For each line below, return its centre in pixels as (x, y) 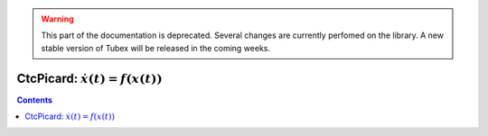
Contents (35, 100)
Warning (57, 19)
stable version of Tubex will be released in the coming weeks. (156, 48)
